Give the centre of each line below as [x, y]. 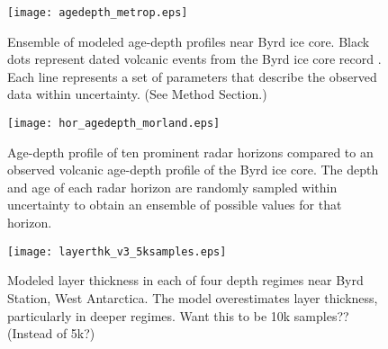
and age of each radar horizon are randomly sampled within [172, 187]
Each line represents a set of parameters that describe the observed [192, 76]
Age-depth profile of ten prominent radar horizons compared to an [190, 152]
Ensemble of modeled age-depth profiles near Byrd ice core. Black [189, 41]
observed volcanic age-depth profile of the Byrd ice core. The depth [193, 170]
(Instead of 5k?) [51, 333]
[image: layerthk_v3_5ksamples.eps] [117, 251]
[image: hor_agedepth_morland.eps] [114, 124]
